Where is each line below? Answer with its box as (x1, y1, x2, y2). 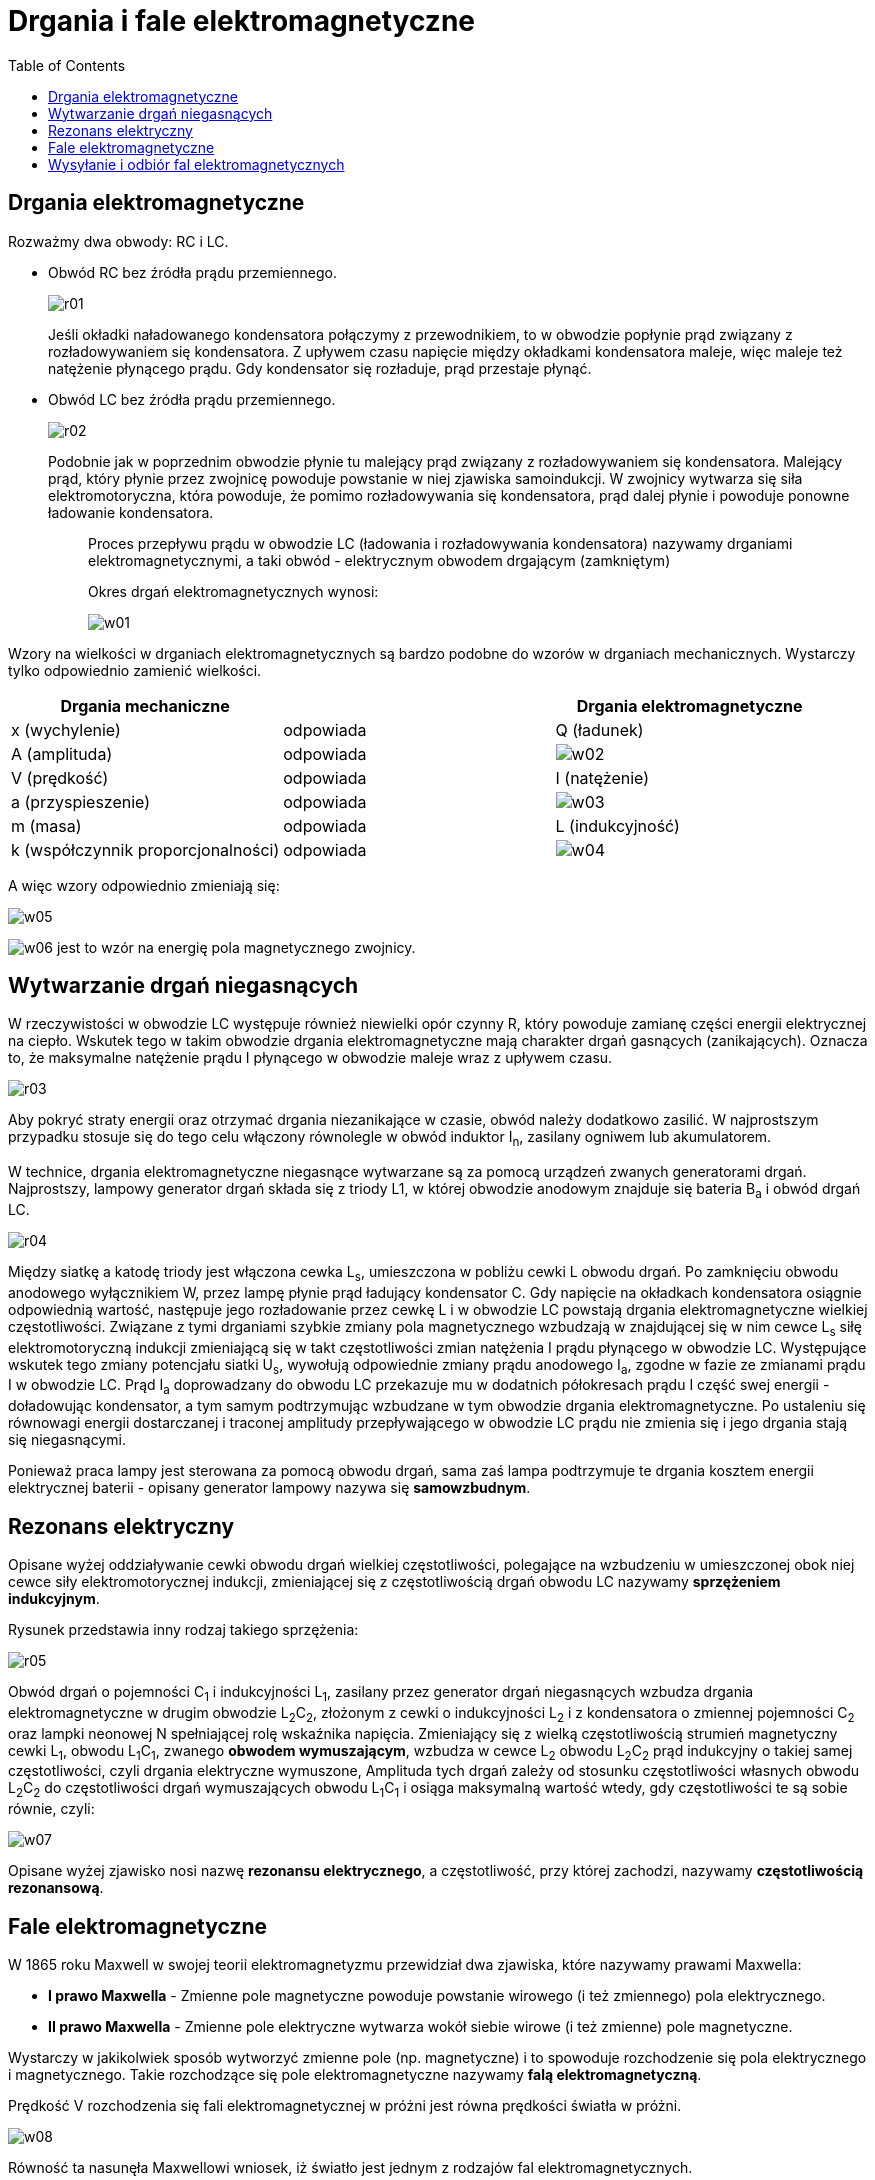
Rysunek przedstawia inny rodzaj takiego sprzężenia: (8, 1621, 359, 1639)
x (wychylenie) (11, 719, 121, 740)
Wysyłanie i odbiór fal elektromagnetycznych (48, 155, 345, 173)
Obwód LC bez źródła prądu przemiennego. (48, 390, 336, 408)
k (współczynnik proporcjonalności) (11, 839, 280, 860)
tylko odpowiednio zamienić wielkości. (8, 661, 262, 679)
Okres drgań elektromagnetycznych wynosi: (88, 582, 379, 600)
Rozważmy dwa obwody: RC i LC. (8, 232, 229, 250)
